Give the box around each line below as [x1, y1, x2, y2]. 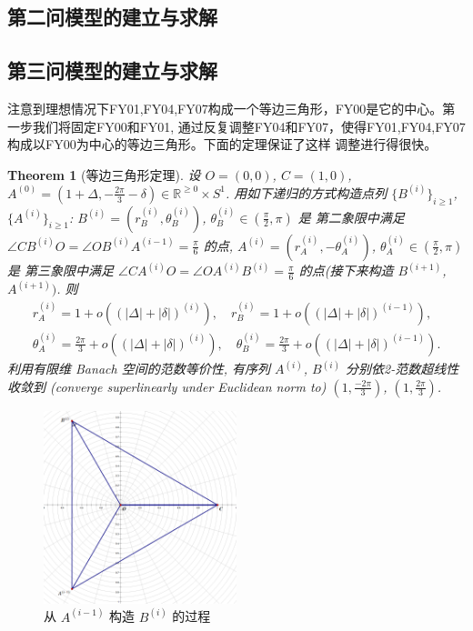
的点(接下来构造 [298, 261, 394, 280]
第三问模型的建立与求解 [7, 56, 217, 85]
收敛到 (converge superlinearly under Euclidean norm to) [7, 376, 327, 396]
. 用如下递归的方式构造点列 [225, 183, 387, 202]
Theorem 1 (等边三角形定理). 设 [7, 165, 201, 184]
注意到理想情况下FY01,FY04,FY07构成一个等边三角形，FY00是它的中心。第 [7, 98, 456, 117]
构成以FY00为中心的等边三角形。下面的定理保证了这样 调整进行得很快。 [7, 135, 438, 154]
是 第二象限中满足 [297, 207, 405, 226]
